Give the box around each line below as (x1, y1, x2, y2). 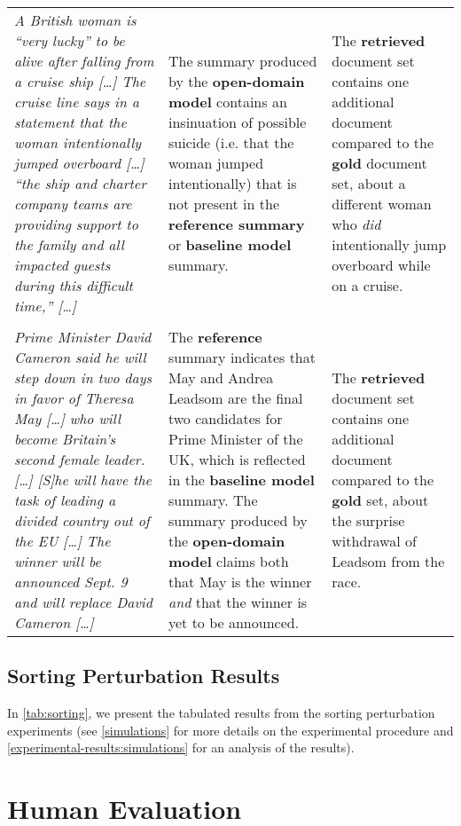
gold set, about (332, 490, 429, 510)
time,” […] (14, 295, 76, 316)
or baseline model (168, 234, 292, 255)
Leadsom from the (332, 551, 445, 571)
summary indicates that (168, 347, 316, 367)
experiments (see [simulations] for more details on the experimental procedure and (7, 720, 454, 739)
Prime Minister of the (168, 429, 303, 449)
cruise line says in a (14, 91, 139, 112)
